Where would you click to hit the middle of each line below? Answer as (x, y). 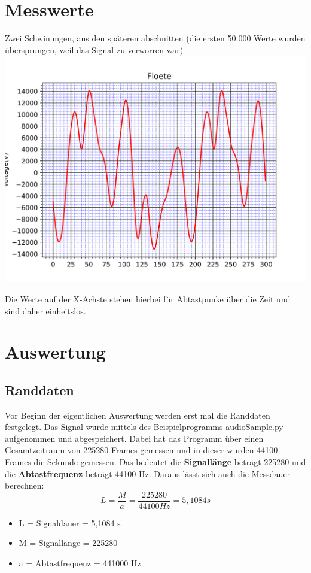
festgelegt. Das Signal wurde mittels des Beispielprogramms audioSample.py (144, 427)
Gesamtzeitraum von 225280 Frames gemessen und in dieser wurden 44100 (141, 450)
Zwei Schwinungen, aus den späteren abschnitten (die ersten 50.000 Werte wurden (155, 38)
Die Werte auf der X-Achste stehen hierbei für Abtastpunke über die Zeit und (148, 298)
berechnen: (25, 485)
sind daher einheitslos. (45, 310)
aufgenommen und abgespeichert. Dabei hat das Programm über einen (134, 438)
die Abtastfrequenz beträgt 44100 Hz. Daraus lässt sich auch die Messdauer (148, 473)
